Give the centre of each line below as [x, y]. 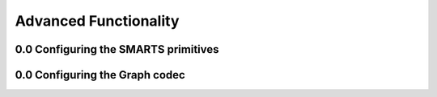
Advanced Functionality [97, 21]
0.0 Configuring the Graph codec [100, 75]
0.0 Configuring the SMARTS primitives [117, 49]
